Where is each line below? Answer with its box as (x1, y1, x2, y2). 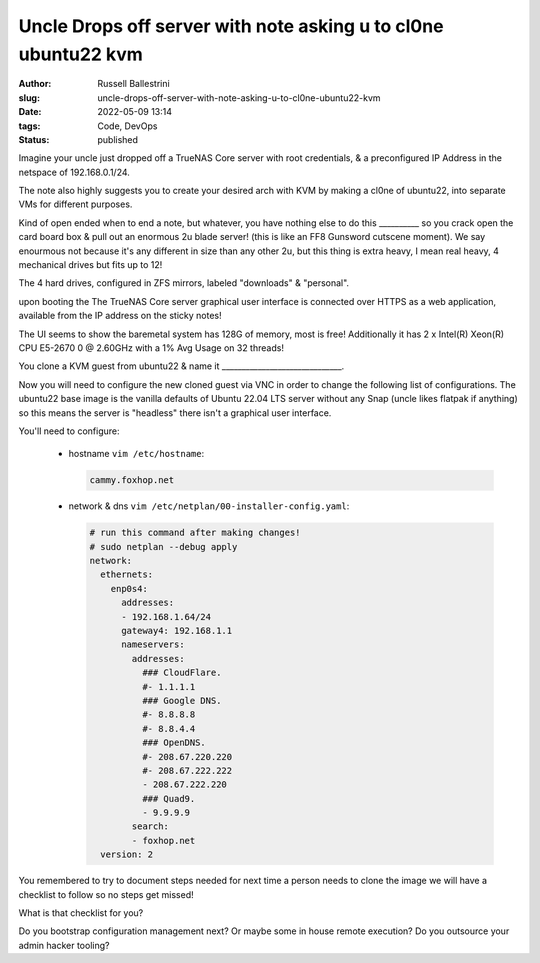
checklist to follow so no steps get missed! (18, 888, 194, 900)
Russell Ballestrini (97, 78, 170, 90)
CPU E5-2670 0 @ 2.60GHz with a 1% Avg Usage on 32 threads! (18, 341, 285, 354)
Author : (18, 78, 52, 90)
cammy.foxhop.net (89, 475, 175, 486)
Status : (18, 133, 50, 145)
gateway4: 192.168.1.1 (121, 625, 233, 637)
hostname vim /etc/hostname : (68, 448, 205, 460)
